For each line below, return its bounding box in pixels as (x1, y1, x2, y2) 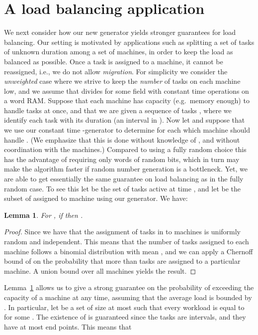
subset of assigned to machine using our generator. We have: (4, 193, 188, 203)
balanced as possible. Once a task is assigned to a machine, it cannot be (4, 56, 223, 66)
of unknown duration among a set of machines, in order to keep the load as (4, 46, 233, 57)
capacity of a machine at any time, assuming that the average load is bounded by (4, 292, 252, 302)
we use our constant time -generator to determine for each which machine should (4, 125, 251, 135)
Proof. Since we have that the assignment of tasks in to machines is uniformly (4, 226, 241, 237)
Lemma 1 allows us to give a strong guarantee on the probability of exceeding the (4, 282, 254, 293)
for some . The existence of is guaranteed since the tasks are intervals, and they (4, 312, 246, 322)
